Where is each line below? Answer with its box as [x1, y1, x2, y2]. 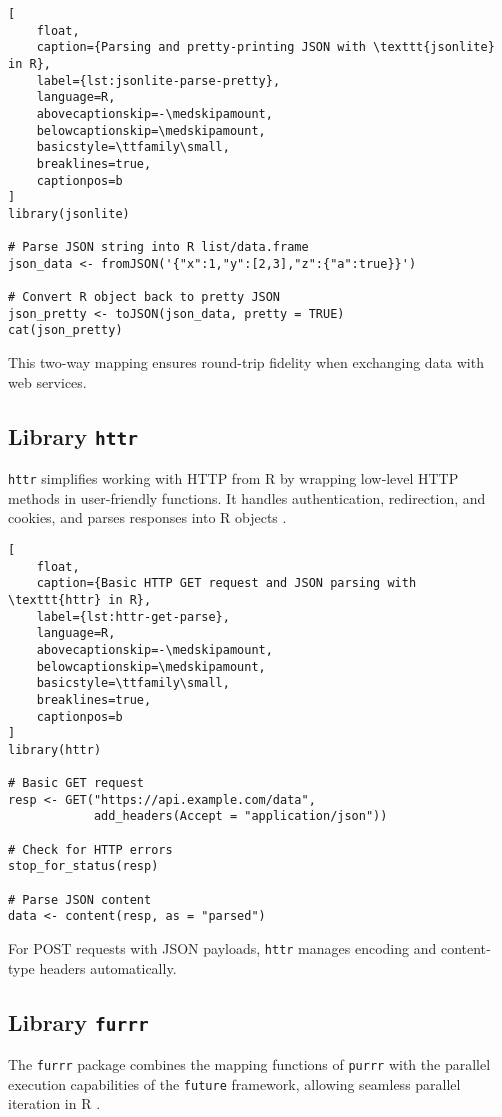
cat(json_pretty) [8, 323, 123, 338]
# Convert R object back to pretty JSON [8, 290, 281, 305]
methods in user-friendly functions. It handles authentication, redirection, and [8, 487, 486, 508]
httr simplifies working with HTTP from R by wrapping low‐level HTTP [8, 468, 459, 489]
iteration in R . [8, 1093, 101, 1114]
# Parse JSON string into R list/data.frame [8, 240, 309, 255]
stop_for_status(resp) [8, 859, 159, 874]
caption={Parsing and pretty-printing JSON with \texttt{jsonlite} [36, 40, 495, 55]
